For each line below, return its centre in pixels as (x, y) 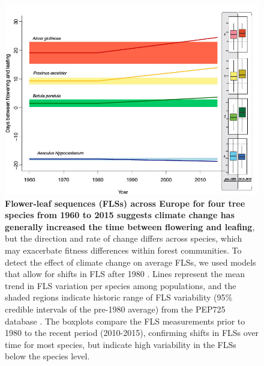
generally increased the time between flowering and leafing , (130, 226)
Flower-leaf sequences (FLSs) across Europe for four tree (125, 203)
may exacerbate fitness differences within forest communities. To (123, 250)
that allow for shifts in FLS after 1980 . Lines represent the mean (125, 274)
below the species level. (47, 356)
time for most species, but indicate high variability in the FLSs (121, 344)
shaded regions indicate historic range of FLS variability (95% (119, 297)
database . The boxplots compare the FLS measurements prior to (125, 321)
